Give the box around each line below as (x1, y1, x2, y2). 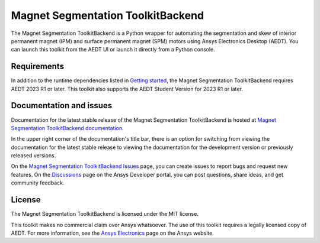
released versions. (11, 152, 56, 159)
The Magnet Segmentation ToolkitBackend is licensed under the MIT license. (11, 210, 199, 218)
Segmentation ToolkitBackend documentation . (11, 124, 124, 131)
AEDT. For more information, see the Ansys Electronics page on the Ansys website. (11, 229, 215, 236)
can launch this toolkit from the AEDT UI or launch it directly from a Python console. (11, 46, 216, 53)
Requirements (11, 61, 65, 72)
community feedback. (11, 179, 65, 186)
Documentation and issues (11, 101, 113, 111)
